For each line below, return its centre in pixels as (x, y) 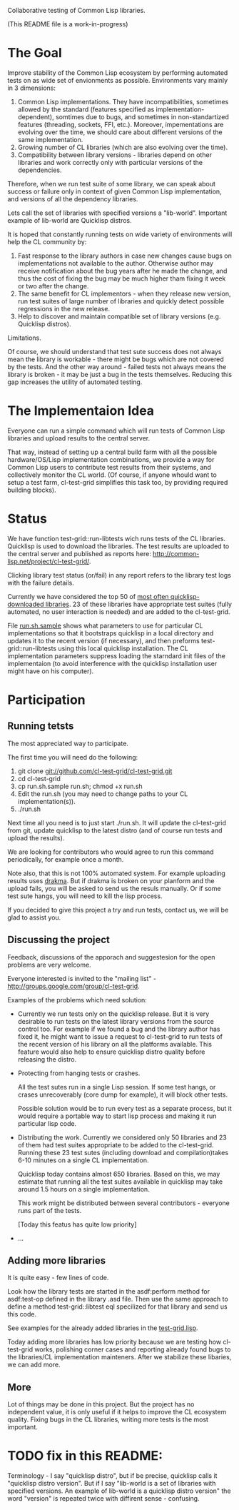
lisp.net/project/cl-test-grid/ (49, 561)
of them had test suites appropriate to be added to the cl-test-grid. (116, 1144)
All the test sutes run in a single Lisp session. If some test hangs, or (117, 1087)
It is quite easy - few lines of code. (58, 1278)
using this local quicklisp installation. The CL (123, 648)
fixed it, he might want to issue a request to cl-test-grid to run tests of (120, 1036)
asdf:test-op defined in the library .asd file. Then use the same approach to (118, 1299)
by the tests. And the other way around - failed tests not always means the (117, 366)
